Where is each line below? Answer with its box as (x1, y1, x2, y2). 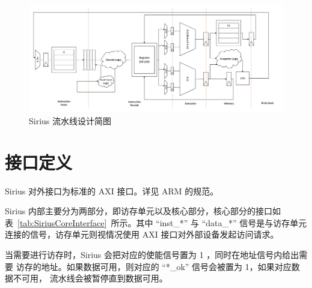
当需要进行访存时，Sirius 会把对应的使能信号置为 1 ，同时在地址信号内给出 (5, 248, 299, 260)
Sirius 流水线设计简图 (29, 114, 112, 127)
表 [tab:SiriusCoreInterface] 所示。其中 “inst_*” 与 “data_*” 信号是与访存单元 (5, 216, 307, 229)
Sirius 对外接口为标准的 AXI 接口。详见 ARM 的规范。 (5, 184, 219, 197)
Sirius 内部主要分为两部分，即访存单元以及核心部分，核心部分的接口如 (5, 205, 281, 217)
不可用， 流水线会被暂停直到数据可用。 (13, 272, 168, 284)
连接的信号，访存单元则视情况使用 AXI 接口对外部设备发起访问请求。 (5, 228, 279, 241)
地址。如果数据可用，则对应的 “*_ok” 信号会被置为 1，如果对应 (41, 260, 292, 272)
